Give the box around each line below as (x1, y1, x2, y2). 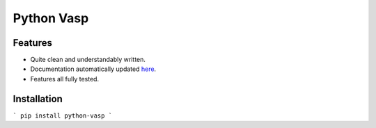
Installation (13, 93, 63, 104)
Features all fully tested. (30, 74, 100, 83)
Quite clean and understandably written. (30, 56, 146, 64)
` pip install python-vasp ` (13, 111, 113, 120)
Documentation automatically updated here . (30, 65, 157, 73)
